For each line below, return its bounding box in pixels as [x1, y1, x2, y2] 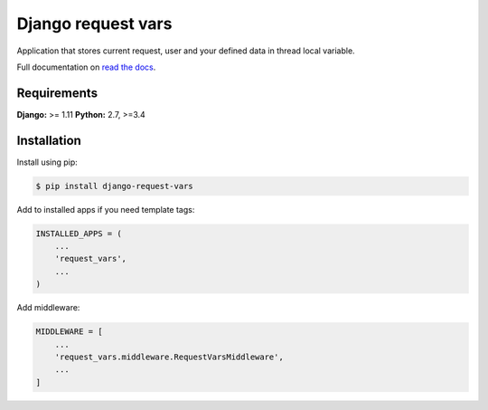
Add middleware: [16, 302, 80, 313]
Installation [16, 132, 81, 148]
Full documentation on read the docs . [16, 62, 156, 72]
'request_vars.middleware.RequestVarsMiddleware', [54, 352, 284, 362]
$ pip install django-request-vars [35, 181, 193, 191]
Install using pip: [16, 157, 79, 167]
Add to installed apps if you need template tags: [16, 204, 195, 215]
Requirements [16, 85, 99, 100]
